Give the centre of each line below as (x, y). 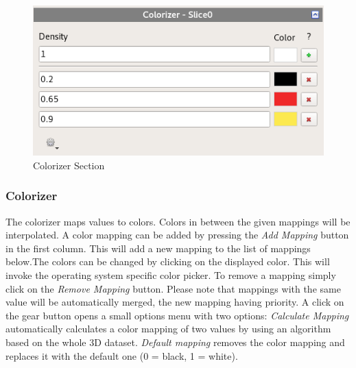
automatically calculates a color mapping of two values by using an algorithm (168, 329)
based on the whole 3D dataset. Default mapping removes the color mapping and (175, 342)
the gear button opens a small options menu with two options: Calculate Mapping (177, 315)
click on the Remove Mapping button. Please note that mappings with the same (173, 288)
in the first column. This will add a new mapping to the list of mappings (158, 248)
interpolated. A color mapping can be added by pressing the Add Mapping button (177, 235)
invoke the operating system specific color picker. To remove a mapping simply (171, 275)
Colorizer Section (69, 165)
